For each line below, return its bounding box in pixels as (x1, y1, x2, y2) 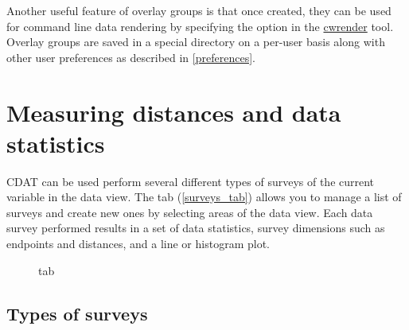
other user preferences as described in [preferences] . (6, 49, 255, 65)
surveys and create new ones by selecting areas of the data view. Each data (6, 204, 373, 220)
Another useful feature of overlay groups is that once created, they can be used (6, 2, 391, 18)
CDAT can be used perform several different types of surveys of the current (6, 173, 375, 189)
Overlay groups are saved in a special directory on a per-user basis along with (6, 33, 385, 50)
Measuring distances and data (6, 95, 341, 128)
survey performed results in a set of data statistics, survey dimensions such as (6, 219, 385, 236)
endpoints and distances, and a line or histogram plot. (6, 235, 270, 252)
